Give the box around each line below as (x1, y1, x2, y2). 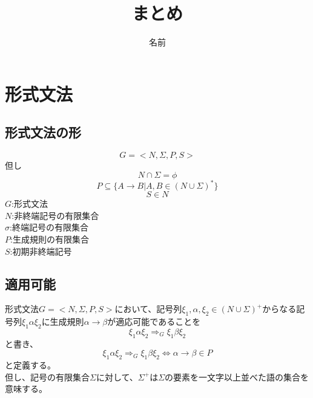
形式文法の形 (5, 123, 81, 142)
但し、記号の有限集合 (5, 370, 90, 383)
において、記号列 (114, 302, 182, 315)
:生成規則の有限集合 (10, 232, 89, 245)
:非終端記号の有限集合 (12, 209, 99, 221)
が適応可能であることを (107, 315, 201, 328)
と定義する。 (5, 359, 56, 371)
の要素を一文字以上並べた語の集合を (165, 370, 309, 383)
